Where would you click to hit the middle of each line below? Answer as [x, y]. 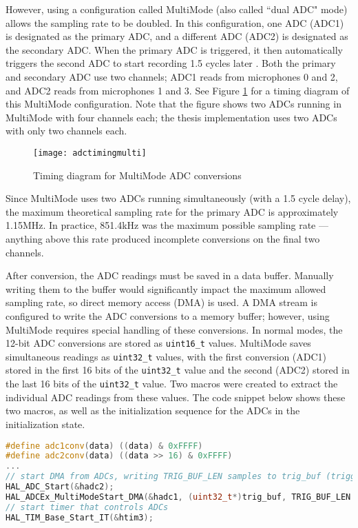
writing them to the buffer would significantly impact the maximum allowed [166, 288]
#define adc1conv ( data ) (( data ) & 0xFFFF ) [104, 446]
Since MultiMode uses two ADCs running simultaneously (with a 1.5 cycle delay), [178, 198]
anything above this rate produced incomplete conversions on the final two [163, 238]
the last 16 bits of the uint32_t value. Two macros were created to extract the [172, 384]
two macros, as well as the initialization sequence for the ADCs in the [153, 410]
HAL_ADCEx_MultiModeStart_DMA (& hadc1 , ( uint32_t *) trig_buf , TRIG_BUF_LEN [178, 497]
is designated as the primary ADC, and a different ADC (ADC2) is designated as [177, 36]
